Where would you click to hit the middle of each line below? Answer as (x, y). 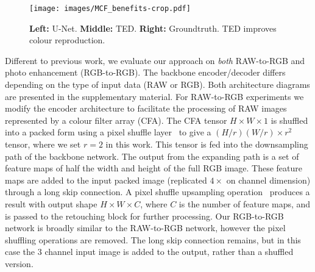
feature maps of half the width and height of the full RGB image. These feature (154, 168)
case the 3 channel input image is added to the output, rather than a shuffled (149, 252)
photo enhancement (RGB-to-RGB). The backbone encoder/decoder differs (145, 72)
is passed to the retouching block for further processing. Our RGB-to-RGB (144, 216)
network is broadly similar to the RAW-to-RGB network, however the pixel (145, 228)
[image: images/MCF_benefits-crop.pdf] (110, 9)
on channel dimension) (268, 180)
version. (19, 263)
